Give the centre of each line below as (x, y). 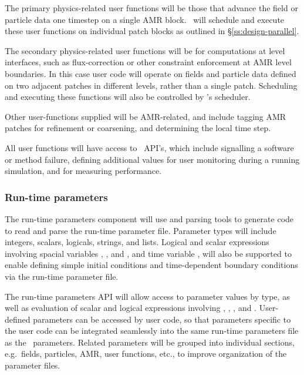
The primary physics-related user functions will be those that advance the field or (151, 8)
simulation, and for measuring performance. (83, 171)
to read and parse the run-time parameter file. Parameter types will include (141, 230)
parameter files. (33, 365)
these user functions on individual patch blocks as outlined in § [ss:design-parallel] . (152, 31)
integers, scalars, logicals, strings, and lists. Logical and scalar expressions (137, 242)
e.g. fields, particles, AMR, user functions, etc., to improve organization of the (146, 354)
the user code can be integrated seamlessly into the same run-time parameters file (152, 331)
